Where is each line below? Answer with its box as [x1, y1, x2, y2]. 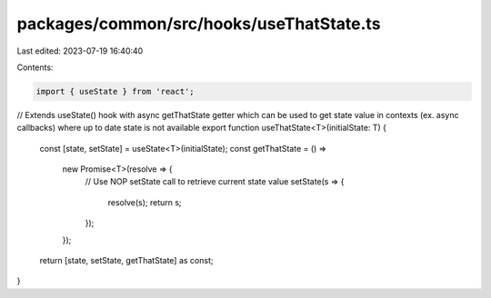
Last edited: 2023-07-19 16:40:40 [16, 45, 144, 56]
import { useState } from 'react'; [35, 86, 195, 96]
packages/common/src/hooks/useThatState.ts [16, 14, 381, 34]
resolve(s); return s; [107, 196, 182, 208]
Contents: [16, 62, 54, 73]
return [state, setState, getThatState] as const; [39, 255, 214, 266]
